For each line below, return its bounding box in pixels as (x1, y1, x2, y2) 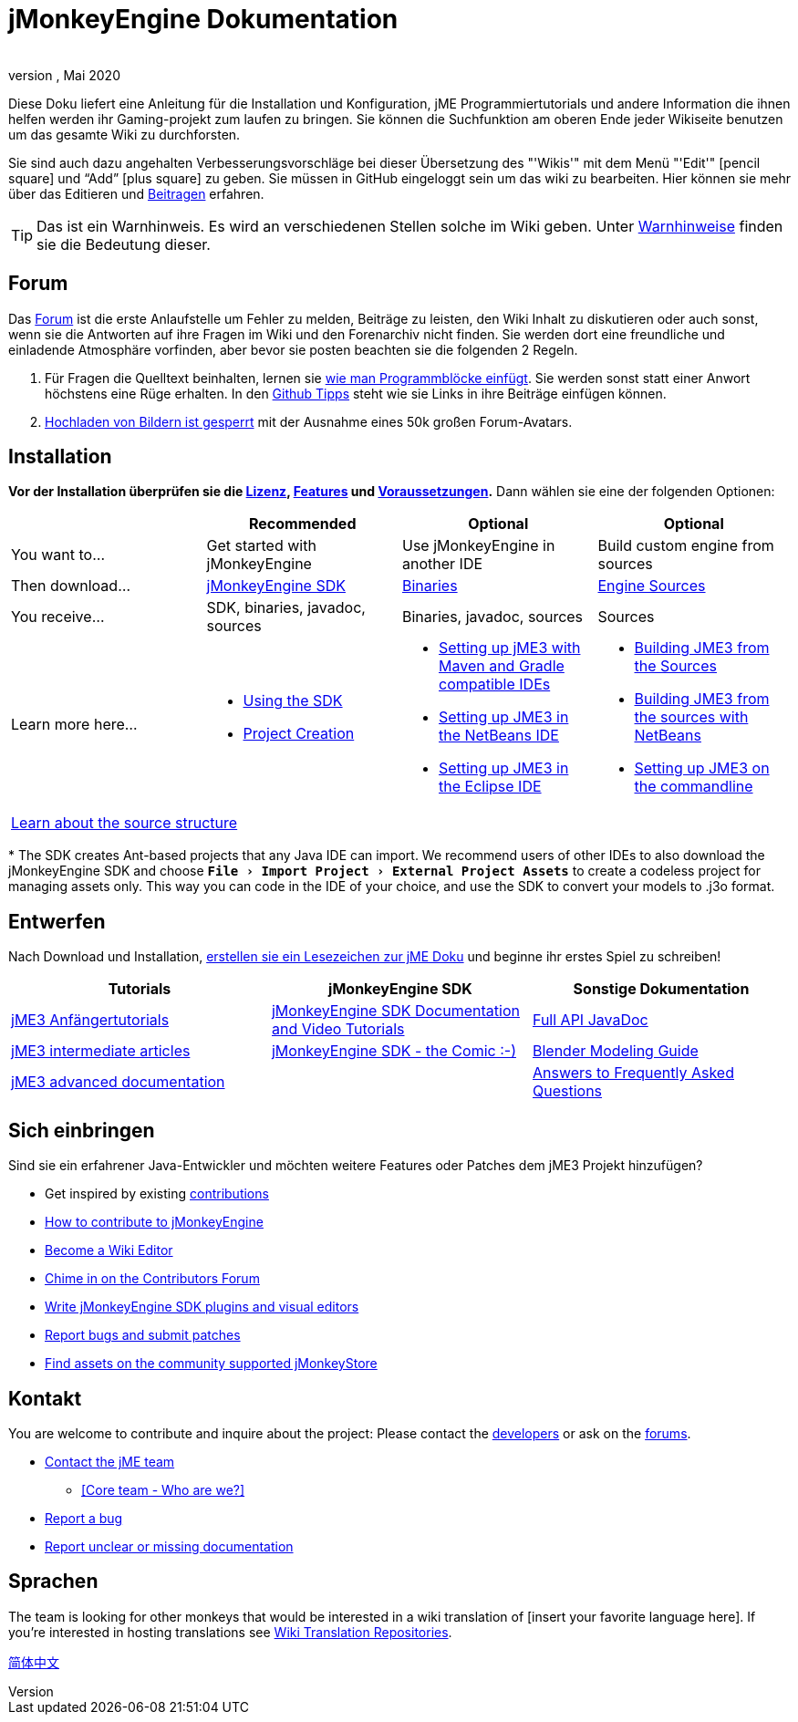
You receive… (11, 607, 105, 627)
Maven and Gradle (439, 657, 565, 676)
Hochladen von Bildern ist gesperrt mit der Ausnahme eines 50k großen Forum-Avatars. (45, 413, 573, 430)
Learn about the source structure (11, 814, 238, 833)
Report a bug (45, 1509, 123, 1526)
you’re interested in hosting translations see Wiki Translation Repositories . (8, 1623, 452, 1640)
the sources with (634, 708, 749, 727)
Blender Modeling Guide (532, 1042, 699, 1061)
